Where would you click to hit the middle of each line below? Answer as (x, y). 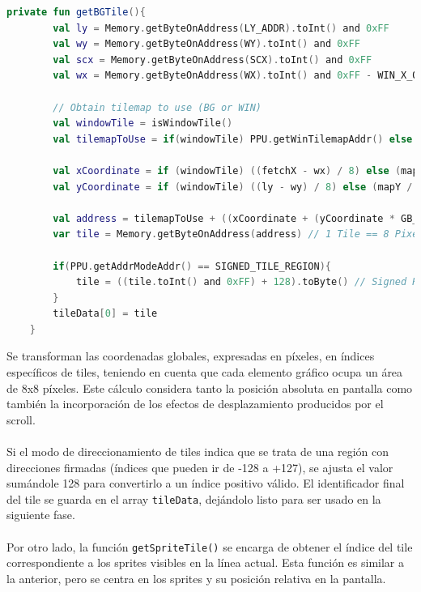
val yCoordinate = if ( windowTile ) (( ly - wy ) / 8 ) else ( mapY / (233, 187)
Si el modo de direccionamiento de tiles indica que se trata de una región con (198, 451)
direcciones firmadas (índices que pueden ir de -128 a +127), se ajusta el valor (200, 467)
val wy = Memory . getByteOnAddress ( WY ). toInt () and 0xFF (206, 44)
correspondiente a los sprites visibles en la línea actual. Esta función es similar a (206, 562)
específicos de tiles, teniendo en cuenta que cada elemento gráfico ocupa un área (205, 372)
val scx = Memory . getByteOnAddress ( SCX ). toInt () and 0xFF (213, 60)
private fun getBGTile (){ (76, 12)
